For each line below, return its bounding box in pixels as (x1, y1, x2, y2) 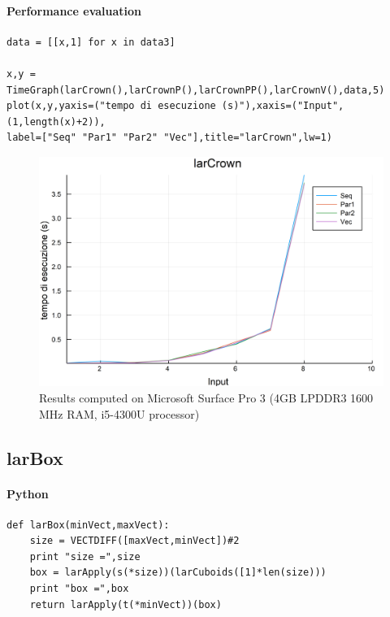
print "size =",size (29, 550, 141, 563)
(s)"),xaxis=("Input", (221, 100, 344, 112)
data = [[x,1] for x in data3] (6, 36, 175, 48)
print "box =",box (29, 583, 129, 595)
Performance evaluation (6, 2, 142, 19)
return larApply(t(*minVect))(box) (29, 598, 222, 610)
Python (6, 484, 49, 502)
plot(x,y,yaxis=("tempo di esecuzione (6, 100, 216, 112)
